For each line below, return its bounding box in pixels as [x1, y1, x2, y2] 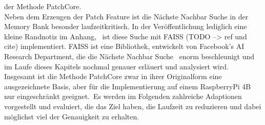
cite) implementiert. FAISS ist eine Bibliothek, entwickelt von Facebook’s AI [4, 41, 244, 52]
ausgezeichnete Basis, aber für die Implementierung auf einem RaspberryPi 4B [4, 81, 251, 91]
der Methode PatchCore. [4, 1, 81, 11]
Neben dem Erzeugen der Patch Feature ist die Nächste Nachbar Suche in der [4, 11, 249, 21]
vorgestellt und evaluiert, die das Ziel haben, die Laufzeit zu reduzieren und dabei [4, 101, 261, 111]
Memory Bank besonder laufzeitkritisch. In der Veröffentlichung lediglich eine [4, 21, 247, 32]
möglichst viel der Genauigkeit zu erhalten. [4, 111, 139, 121]
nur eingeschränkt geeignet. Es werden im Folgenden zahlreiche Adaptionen [4, 91, 242, 102]
